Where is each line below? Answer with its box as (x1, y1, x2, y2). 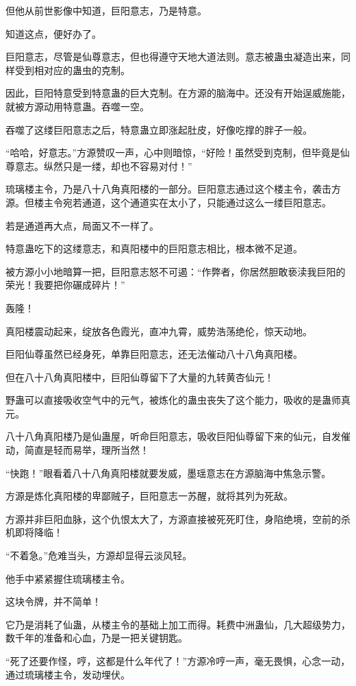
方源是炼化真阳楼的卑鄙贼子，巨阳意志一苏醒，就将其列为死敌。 (5, 489, 293, 503)
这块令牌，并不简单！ (5, 594, 101, 609)
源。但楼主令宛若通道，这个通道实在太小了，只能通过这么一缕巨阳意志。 (5, 195, 331, 209)
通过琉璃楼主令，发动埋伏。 (5, 667, 130, 681)
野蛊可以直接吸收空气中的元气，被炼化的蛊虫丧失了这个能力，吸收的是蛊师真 (5, 393, 351, 407)
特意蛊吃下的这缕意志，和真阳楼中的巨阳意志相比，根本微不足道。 (5, 241, 303, 256)
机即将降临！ (5, 525, 63, 539)
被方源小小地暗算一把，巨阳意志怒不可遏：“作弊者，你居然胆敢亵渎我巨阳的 (5, 264, 346, 278)
